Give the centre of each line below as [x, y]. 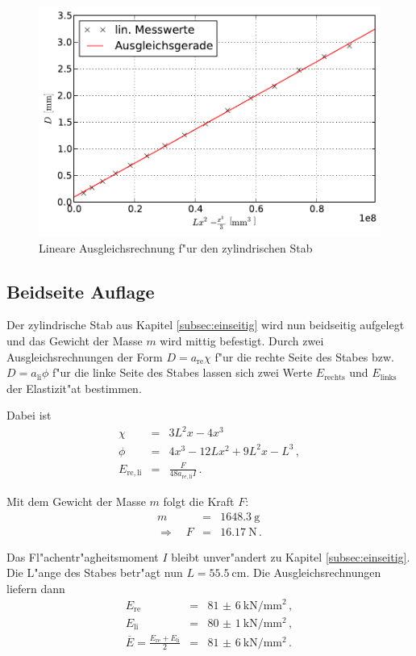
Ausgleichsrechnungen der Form [85, 356]
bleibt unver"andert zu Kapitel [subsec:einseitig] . [291, 556]
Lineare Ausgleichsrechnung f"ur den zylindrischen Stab [176, 247]
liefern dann [36, 588]
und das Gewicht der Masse [75, 340]
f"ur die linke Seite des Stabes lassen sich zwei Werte [182, 372]
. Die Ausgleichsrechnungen [314, 572]
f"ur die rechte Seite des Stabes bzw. [304, 356]
